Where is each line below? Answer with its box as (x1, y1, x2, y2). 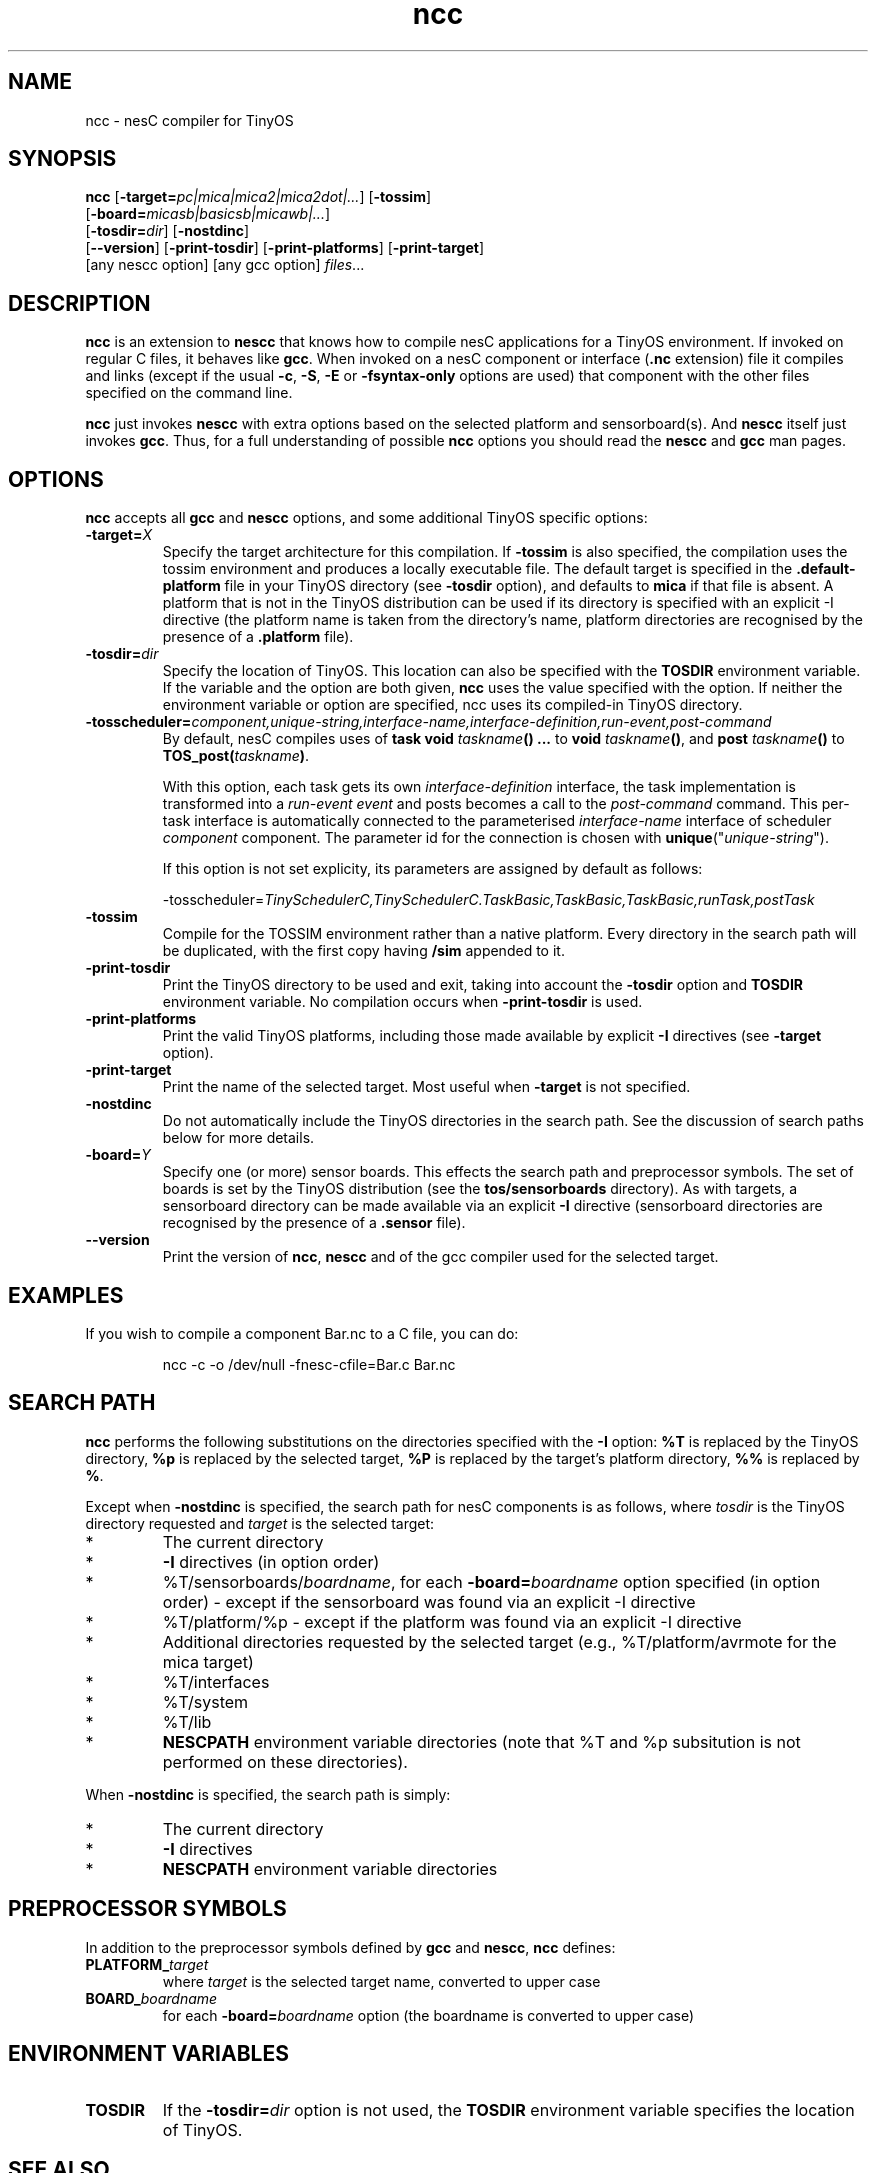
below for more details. (162, 1129, 315, 1147)
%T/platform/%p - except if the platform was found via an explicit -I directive (162, 1611, 742, 1632)
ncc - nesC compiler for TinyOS (85, 111, 294, 129)
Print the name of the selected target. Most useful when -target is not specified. (162, 1078, 691, 1096)
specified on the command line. (85, 384, 293, 402)
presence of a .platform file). (162, 628, 354, 646)
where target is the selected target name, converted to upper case (162, 1972, 601, 1990)
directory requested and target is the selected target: (85, 1514, 435, 1532)
